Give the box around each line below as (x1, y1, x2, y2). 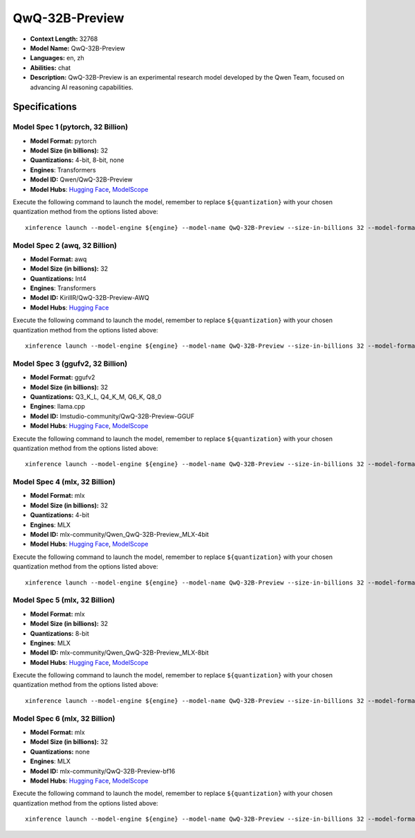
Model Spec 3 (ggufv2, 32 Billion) (12, 359, 128, 368)
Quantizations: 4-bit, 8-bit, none (30, 156, 124, 164)
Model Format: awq (30, 255, 87, 263)
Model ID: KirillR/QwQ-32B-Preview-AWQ (30, 294, 149, 302)
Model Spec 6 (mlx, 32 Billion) (12, 713, 116, 723)
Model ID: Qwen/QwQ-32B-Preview (30, 175, 133, 184)
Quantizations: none (30, 747, 90, 756)
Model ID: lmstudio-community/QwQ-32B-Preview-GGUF (30, 412, 195, 420)
